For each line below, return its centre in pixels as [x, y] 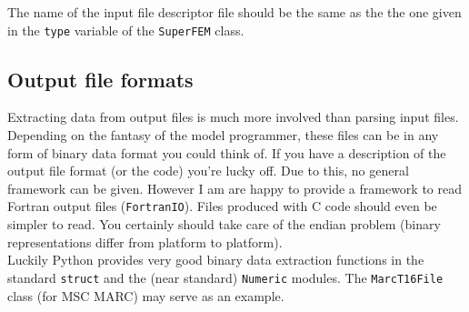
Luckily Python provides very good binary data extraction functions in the [216, 260]
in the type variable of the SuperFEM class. [126, 30]
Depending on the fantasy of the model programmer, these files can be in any [223, 135]
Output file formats [100, 79]
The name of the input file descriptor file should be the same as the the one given [234, 12]
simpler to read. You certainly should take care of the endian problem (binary [224, 224]
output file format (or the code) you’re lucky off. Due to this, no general [208, 171]
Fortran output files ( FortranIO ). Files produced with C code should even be [222, 206]
